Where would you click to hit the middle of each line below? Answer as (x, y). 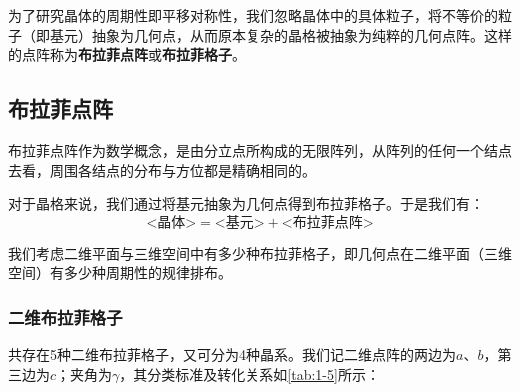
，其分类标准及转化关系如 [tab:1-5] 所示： (249, 373)
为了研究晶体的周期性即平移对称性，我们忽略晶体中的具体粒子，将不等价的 (253, 15)
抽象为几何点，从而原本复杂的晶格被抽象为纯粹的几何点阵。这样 (301, 34)
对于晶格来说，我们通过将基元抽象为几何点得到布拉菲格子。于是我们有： (246, 203)
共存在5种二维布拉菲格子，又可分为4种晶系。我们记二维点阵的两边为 (232, 354)
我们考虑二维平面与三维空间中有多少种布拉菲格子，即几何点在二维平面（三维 (260, 252)
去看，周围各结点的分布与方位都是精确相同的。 (162, 169)
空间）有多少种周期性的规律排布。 (120, 272)
